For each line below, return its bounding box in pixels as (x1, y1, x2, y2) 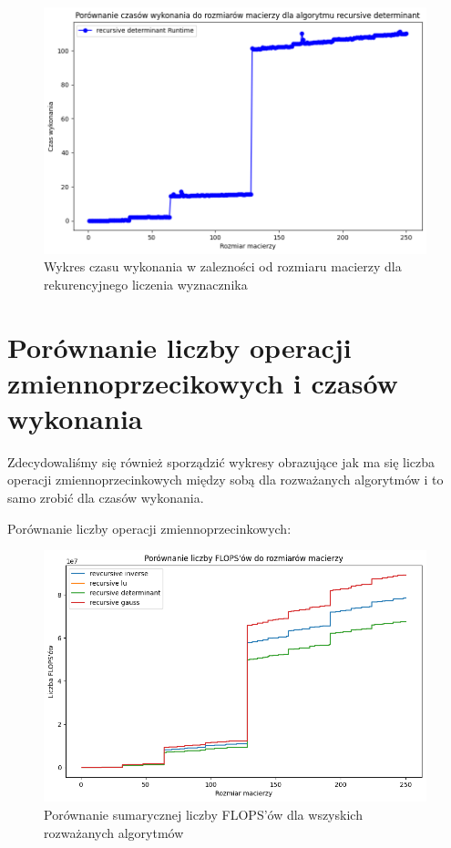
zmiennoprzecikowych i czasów (7, 363, 398, 401)
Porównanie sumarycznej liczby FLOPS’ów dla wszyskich (44, 804, 363, 823)
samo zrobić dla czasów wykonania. (7, 488, 204, 507)
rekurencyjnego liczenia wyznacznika (44, 274, 248, 293)
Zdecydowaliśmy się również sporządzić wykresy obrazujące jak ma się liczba (7, 452, 436, 471)
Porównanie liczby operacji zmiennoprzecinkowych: (7, 518, 292, 537)
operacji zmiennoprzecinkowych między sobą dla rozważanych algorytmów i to (7, 470, 444, 489)
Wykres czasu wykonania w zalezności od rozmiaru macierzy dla (44, 257, 402, 276)
